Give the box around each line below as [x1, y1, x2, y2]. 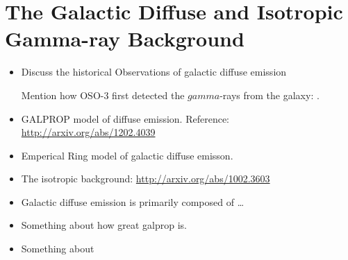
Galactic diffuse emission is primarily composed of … [21, 194, 245, 209]
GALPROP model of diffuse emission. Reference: [21, 111, 230, 125]
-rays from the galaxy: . [219, 87, 320, 102]
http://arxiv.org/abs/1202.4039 [21, 125, 156, 139]
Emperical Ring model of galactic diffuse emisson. [21, 148, 233, 162]
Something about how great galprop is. [21, 218, 187, 232]
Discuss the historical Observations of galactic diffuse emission [21, 64, 287, 79]
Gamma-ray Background [5, 24, 245, 53]
